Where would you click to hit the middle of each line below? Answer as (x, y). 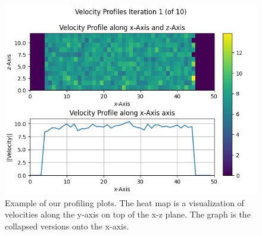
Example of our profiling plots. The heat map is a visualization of (124, 202)
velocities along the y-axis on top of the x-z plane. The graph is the (128, 214)
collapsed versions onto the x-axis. (67, 226)
